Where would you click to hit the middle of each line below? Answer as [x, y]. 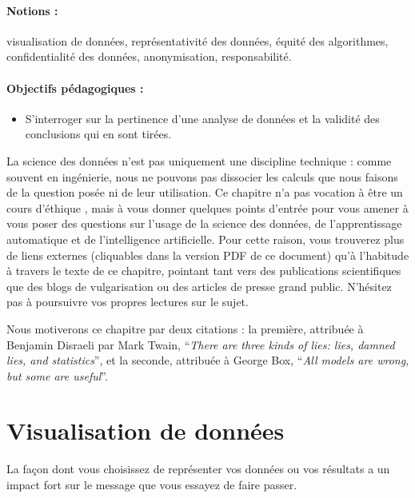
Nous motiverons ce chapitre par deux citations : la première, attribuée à [185, 328]
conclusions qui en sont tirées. [98, 134]
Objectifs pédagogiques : [75, 88]
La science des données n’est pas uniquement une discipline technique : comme [199, 160]
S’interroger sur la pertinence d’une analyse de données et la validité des [202, 118]
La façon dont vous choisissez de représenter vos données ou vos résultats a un [198, 469]
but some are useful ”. [57, 375]
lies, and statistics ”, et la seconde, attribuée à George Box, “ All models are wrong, [208, 360]
